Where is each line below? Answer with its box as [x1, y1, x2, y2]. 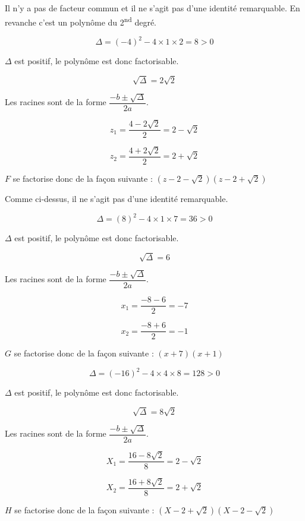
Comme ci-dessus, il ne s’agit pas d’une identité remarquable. [5, 192, 228, 205]
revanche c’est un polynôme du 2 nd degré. [5, 14, 157, 28]
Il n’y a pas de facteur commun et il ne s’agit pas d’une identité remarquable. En [5, 2, 300, 14]
